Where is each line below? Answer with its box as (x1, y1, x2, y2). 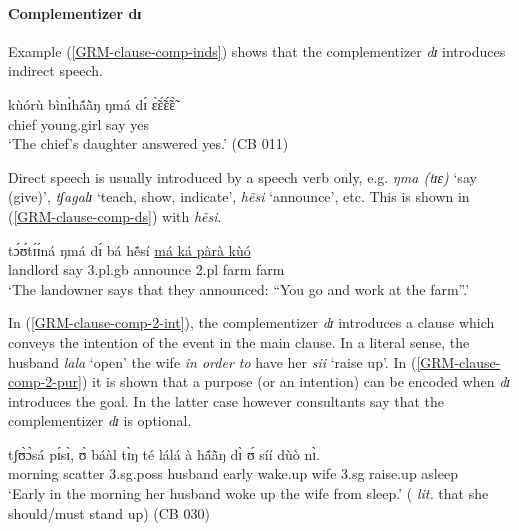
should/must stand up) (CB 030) (8, 502, 210, 523)
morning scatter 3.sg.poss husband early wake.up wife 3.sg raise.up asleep (8, 463, 458, 484)
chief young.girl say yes (8, 113, 149, 134)
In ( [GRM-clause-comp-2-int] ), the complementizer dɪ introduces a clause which (8, 312, 495, 333)
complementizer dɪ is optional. (8, 410, 192, 431)
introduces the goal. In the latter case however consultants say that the (8, 390, 445, 411)
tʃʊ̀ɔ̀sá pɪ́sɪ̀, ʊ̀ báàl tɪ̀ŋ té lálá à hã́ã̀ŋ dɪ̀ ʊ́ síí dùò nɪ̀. (8, 443, 320, 464)
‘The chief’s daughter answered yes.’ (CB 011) (8, 133, 289, 154)
